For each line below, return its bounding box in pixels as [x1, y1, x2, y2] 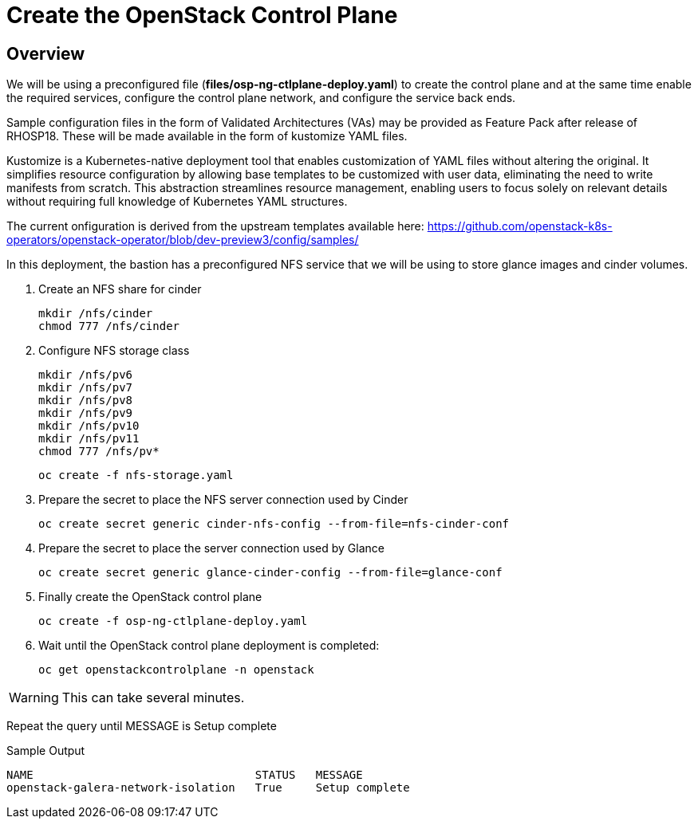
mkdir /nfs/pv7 [38, 381, 133, 395]
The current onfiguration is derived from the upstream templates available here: [6, 219, 424, 234]
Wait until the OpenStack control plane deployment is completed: [38, 638, 380, 653]
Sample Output [6, 744, 85, 758]
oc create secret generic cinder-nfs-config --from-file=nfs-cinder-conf [38, 517, 510, 531]
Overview [6, 43, 85, 64]
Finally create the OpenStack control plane [38, 590, 262, 604]
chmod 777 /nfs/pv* [38, 445, 160, 458]
